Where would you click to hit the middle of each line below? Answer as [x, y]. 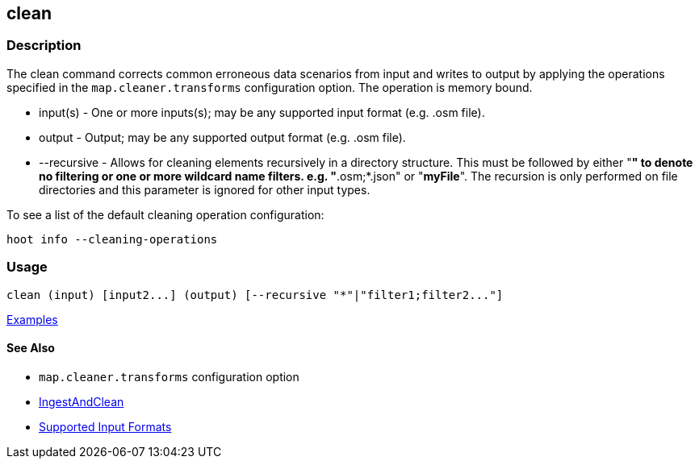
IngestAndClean [82, 401]
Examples [32, 319]
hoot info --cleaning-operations [112, 239]
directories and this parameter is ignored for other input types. [205, 189]
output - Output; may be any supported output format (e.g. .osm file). [222, 137]
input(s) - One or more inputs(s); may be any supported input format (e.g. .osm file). [262, 112]
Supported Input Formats [105, 426]
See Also [31, 348]
